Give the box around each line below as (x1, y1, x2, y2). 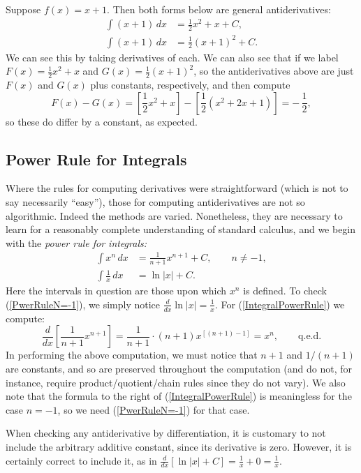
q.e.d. (298, 331, 322, 342)
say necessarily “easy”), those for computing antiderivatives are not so (6, 195, 305, 209)
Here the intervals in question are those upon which (6, 283, 227, 298)
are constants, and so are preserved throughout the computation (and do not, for (6, 361, 353, 375)
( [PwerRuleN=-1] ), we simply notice (6, 296, 161, 311)
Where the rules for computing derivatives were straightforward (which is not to (6, 181, 348, 195)
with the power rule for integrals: (6, 235, 147, 250)
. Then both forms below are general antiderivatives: (107, 2, 331, 16)
